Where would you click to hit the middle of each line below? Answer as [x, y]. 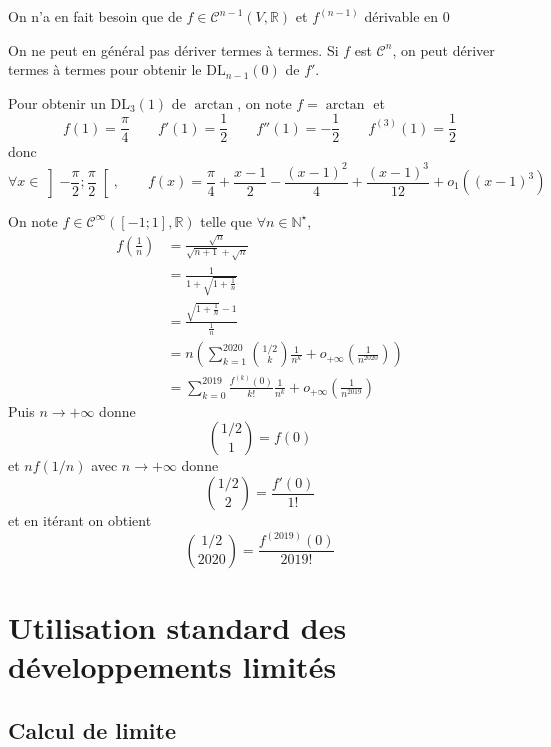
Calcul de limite [92, 729]
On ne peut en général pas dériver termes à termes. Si [173, 49]
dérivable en [401, 16]
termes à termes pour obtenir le [105, 69]
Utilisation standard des [177, 626]
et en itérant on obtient [80, 520]
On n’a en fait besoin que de [95, 16]
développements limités [172, 665]
